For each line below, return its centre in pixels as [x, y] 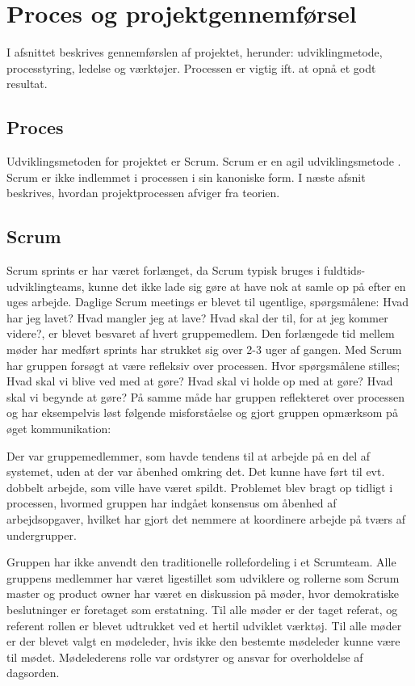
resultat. [27, 84]
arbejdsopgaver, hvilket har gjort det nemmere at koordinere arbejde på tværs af [206, 519]
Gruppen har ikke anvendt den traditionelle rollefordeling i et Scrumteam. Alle [201, 562]
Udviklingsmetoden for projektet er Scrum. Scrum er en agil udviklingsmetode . [204, 161]
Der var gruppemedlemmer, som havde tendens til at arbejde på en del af [189, 455]
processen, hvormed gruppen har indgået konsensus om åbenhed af [172, 503]
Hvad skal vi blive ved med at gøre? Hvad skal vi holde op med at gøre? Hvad [200, 381]
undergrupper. [42, 534]
